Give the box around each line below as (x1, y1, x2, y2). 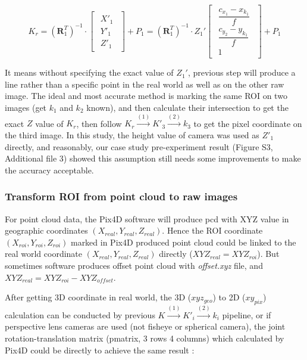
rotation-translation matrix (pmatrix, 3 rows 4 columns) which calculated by (5, 331, 284, 344)
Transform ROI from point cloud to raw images (5, 189, 238, 204)
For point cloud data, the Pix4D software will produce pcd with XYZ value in (5, 212, 289, 225)
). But (257, 247, 280, 260)
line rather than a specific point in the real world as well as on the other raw (5, 77, 284, 90)
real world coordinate (5, 247, 83, 260)
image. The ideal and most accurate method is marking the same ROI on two (5, 89, 287, 102)
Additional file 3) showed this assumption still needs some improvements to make (5, 152, 301, 165)
